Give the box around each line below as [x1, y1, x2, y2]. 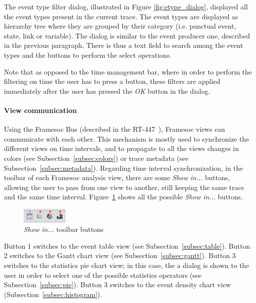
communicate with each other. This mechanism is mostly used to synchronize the [4, 133, 249, 144]
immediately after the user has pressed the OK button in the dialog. [4, 85, 210, 96]
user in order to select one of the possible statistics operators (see [4, 269, 202, 280]
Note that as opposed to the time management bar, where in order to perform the [4, 66, 252, 76]
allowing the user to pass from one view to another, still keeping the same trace [4, 182, 244, 192]
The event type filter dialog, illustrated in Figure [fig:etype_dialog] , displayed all [4, 1, 248, 11]
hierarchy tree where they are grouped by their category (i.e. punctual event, [4, 21, 236, 31]
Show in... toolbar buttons [24, 224, 104, 234]
